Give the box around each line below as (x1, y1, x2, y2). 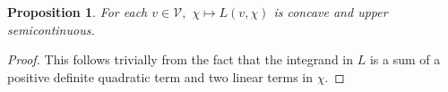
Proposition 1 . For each (7, 3, 148, 21)
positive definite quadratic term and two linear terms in (7, 67, 313, 86)
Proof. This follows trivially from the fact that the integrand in (7, 50, 354, 69)
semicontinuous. (7, 20, 95, 38)
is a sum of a (369, 50, 441, 69)
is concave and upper (273, 3, 388, 21)
